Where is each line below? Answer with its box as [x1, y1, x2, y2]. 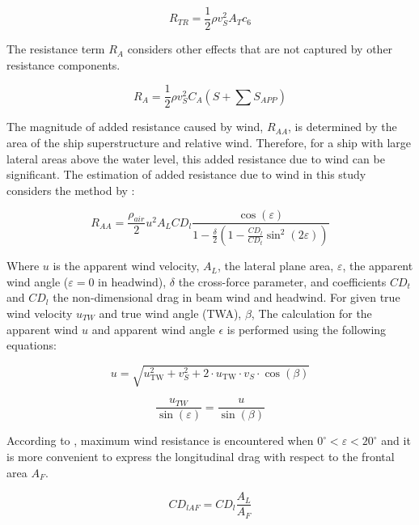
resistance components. [6, 56, 121, 73]
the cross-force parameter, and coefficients [178, 273, 387, 290]
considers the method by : [6, 181, 135, 198]
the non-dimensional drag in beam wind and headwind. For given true [53, 289, 400, 306]
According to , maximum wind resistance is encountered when [6, 432, 314, 449]
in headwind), [98, 273, 167, 290]
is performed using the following [226, 320, 387, 337]
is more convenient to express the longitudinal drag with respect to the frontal [6, 447, 395, 464]
